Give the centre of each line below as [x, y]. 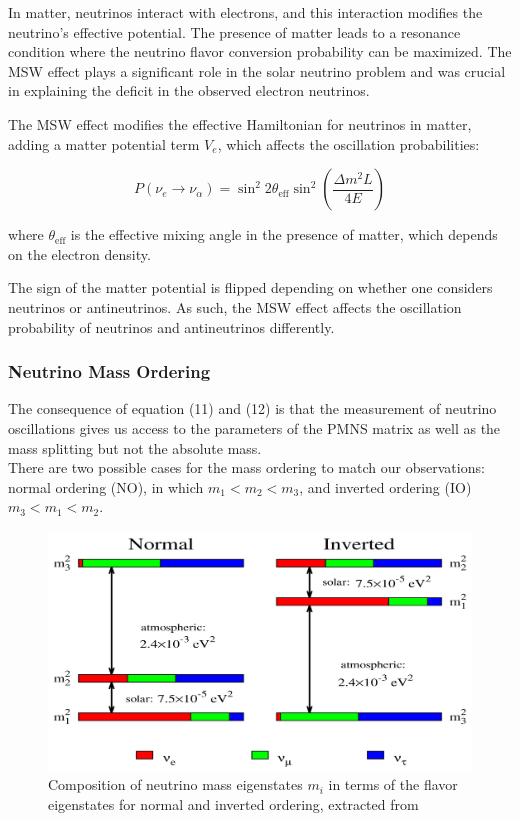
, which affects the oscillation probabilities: [348, 143]
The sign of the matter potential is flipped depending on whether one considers [250, 287]
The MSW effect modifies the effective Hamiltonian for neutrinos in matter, [240, 123]
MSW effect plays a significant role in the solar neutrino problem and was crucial [257, 70]
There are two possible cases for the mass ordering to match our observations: [246, 467]
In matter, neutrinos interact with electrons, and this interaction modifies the [245, 12]
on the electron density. [79, 253]
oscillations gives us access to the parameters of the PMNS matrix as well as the [254, 427]
